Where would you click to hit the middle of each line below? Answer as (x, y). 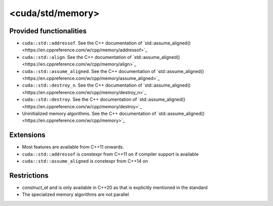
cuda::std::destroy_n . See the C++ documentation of (82, 85)
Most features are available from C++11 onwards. (73, 147)
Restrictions (29, 176)
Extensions (27, 135)
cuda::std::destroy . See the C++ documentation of (80, 99)
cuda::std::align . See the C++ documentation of (77, 57)
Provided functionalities (48, 31)
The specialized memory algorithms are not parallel (75, 194)
